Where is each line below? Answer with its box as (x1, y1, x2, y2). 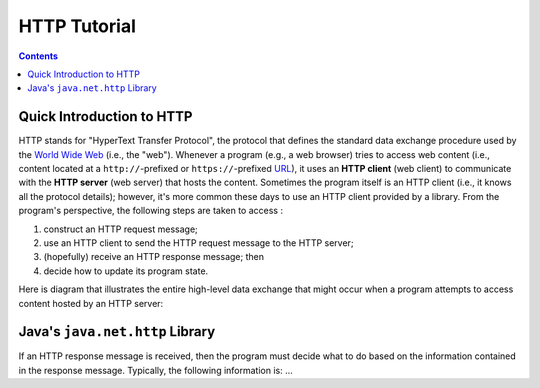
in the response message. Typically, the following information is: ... (18, 364, 294, 376)
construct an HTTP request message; (43, 223, 199, 235)
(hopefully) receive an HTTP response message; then (43, 251, 265, 263)
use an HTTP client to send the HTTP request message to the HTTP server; (43, 236, 354, 249)
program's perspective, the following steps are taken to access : (18, 205, 284, 217)
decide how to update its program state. (43, 265, 209, 277)
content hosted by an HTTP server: (18, 297, 164, 309)
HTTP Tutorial (18, 15, 137, 37)
